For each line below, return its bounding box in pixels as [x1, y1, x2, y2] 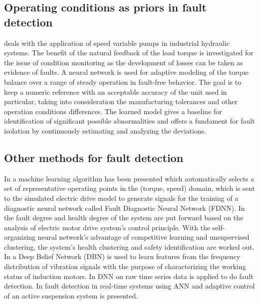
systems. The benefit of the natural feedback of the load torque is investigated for [4, 47, 254, 58]
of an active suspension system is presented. [4, 290, 138, 301]
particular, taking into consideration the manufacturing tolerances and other [4, 96, 238, 107]
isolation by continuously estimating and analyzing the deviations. [4, 125, 207, 136]
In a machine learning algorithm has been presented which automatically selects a [4, 173, 255, 183]
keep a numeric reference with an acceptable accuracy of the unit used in [4, 86, 227, 97]
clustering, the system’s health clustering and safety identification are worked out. [4, 241, 255, 252]
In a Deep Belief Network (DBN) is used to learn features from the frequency [4, 251, 241, 262]
